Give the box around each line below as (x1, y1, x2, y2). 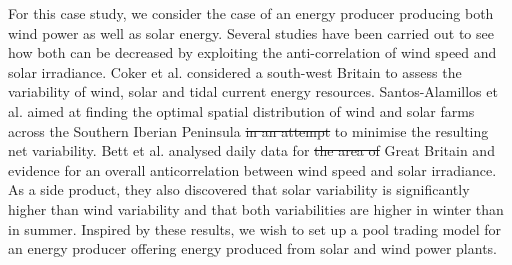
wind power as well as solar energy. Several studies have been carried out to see (8, 22, 494, 43)
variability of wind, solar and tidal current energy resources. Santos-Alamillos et (8, 81, 498, 102)
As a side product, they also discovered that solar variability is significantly (8, 179, 470, 200)
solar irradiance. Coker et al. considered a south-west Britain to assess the (8, 61, 462, 82)
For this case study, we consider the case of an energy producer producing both (8, 3, 494, 23)
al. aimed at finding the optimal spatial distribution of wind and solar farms (8, 100, 475, 121)
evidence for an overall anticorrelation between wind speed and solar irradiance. (8, 159, 497, 180)
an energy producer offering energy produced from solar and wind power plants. (8, 238, 497, 259)
